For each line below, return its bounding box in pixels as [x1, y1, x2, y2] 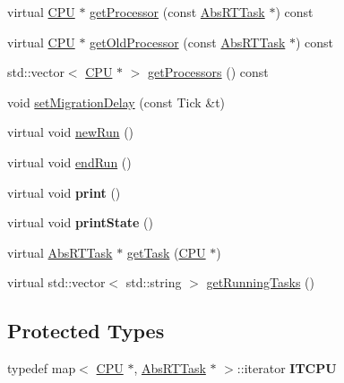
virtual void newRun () [7, 123, 134, 141]
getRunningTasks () [206, 273, 314, 292]
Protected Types [7, 317, 165, 345]
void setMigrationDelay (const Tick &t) [7, 92, 226, 111]
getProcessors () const [148, 63, 269, 81]
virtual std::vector [7, 273, 106, 292]
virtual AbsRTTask [7, 243, 113, 261]
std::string [125, 273, 182, 292]
